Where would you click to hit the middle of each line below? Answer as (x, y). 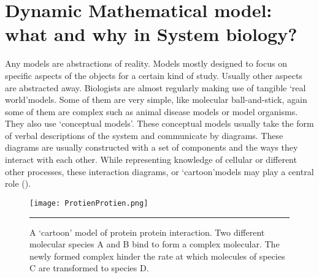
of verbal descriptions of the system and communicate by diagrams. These (144, 135)
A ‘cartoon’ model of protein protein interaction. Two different (147, 232)
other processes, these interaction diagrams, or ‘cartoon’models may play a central (159, 171)
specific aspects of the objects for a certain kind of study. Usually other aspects (154, 75)
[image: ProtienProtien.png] (89, 203)
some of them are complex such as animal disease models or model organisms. (152, 111)
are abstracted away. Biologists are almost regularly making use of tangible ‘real (156, 87)
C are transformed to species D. (89, 268)
